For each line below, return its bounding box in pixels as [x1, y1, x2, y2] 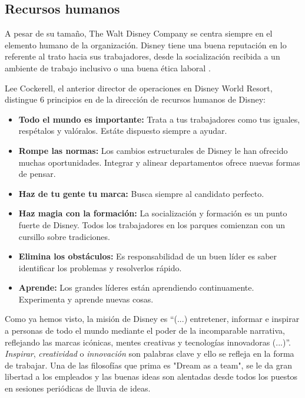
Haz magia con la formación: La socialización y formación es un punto [18, 207, 287, 219]
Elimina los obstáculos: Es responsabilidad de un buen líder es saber [18, 250, 277, 262]
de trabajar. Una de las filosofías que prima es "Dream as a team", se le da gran [5, 358, 293, 371]
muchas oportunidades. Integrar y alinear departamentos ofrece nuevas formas [18, 156, 300, 168]
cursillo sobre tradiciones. [18, 230, 110, 242]
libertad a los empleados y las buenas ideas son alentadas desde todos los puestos [5, 370, 298, 383]
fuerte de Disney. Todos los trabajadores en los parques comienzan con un [18, 218, 286, 231]
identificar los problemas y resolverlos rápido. [18, 261, 182, 274]
